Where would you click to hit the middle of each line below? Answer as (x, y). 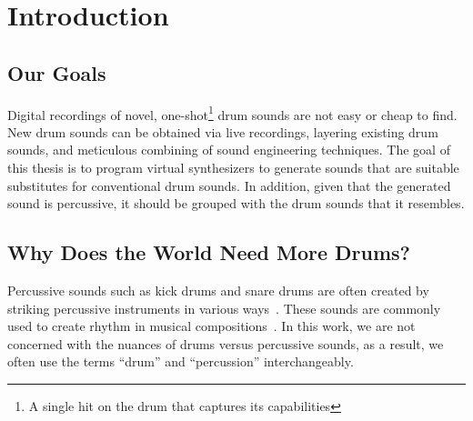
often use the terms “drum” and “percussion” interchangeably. (181, 361)
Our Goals (57, 72)
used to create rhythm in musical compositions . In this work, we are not (211, 326)
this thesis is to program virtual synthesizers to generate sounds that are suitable (233, 168)
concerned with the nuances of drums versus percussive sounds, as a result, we (226, 343)
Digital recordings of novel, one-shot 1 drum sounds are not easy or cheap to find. (232, 113)
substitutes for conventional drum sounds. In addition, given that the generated (229, 185)
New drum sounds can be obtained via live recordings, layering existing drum (223, 131)
